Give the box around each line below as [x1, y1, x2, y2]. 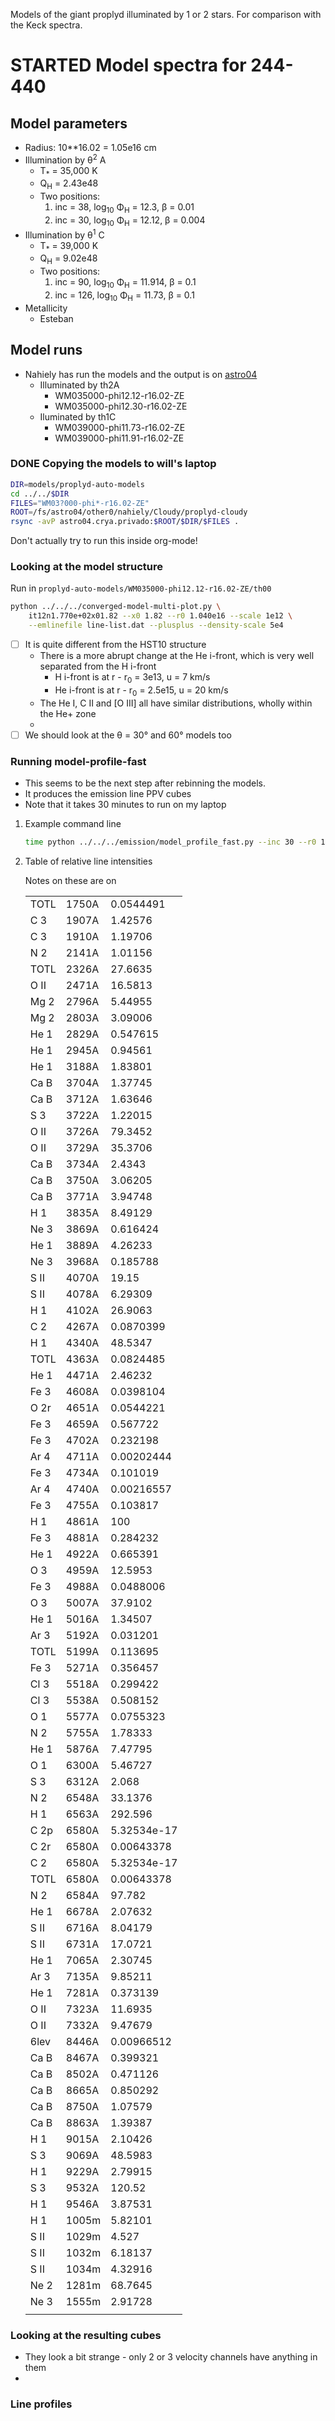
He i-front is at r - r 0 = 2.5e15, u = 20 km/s [54, 684, 229, 698]
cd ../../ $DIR [10, 489, 70, 499]
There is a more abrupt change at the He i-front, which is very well [39, 650, 315, 662]
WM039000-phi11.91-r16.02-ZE [54, 432, 185, 444]
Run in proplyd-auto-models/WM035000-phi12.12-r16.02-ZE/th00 [10, 582, 272, 594]
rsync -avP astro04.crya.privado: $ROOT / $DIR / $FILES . [10, 517, 240, 527]
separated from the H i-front [39, 660, 157, 673]
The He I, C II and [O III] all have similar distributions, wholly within [39, 697, 313, 709]
